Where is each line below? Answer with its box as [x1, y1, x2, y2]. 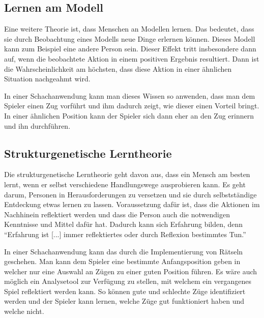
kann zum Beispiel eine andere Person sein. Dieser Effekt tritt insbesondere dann [4, 43, 256, 54]
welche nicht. [4, 306, 44, 316]
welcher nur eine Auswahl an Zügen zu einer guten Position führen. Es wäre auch [4, 266, 257, 276]
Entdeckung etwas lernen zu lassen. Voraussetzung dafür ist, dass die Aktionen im [4, 199, 260, 210]
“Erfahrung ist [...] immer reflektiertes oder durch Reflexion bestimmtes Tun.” [4, 228, 246, 239]
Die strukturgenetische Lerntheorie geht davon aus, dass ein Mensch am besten [4, 169, 250, 180]
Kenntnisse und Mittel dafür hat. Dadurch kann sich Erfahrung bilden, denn [4, 219, 243, 229]
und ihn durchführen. [4, 120, 71, 131]
